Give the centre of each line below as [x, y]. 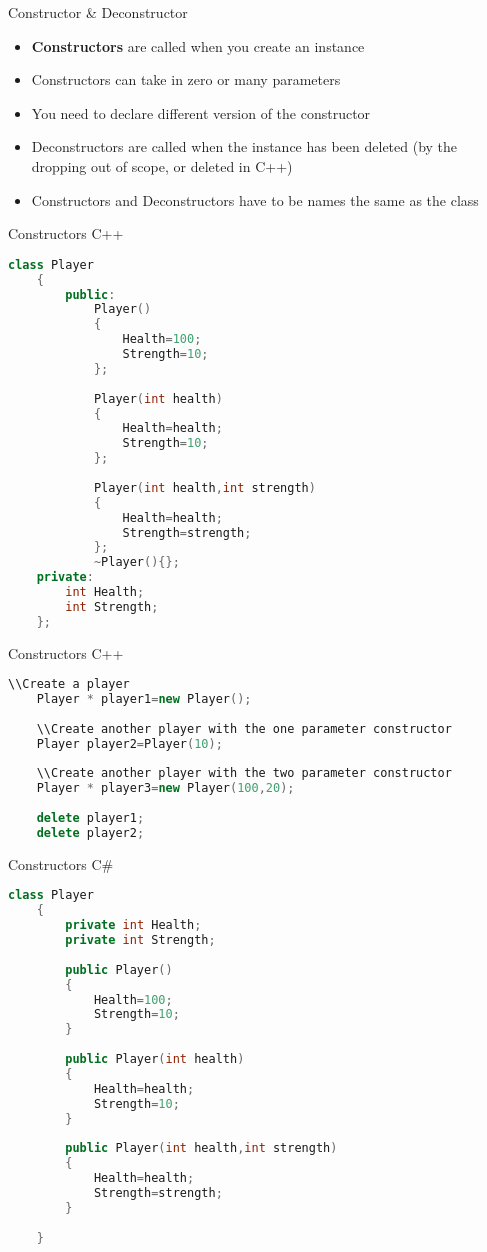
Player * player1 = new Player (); [144, 699]
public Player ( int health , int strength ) [201, 1148]
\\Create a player [69, 684]
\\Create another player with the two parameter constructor [244, 773]
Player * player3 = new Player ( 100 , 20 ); [165, 788]
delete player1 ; [90, 818]
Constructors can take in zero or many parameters [186, 79]
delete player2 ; [90, 832]
